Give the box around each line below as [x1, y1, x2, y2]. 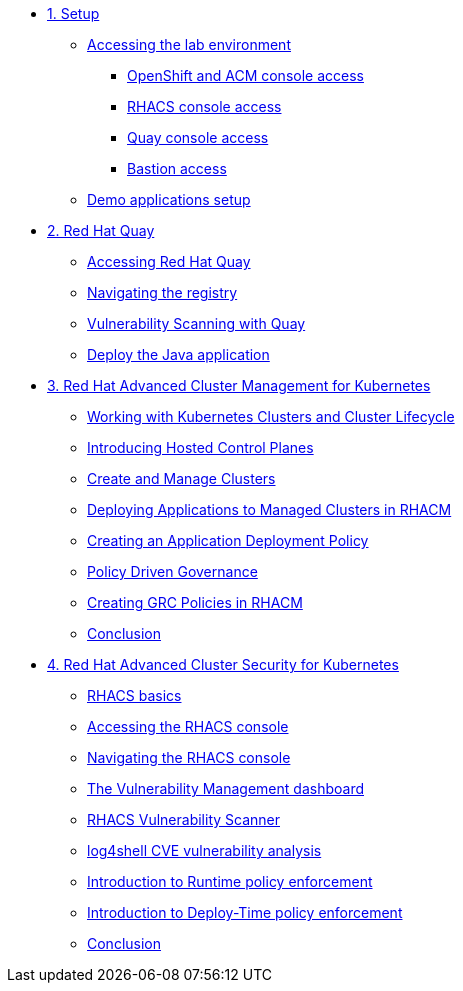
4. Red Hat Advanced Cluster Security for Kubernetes [47, 656, 399, 673]
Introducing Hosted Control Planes [87, 439, 314, 456]
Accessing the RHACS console [87, 718, 289, 735]
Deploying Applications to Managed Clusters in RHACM [87, 501, 452, 518]
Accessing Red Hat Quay [87, 253, 251, 270]
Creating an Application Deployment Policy [87, 532, 369, 549]
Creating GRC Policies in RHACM [87, 594, 303, 611]
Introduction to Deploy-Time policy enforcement [87, 904, 403, 921]
